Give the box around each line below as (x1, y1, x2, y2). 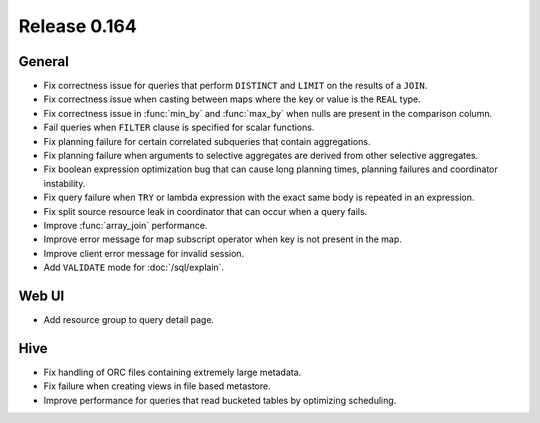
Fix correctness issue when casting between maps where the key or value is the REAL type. (43, 93, 422, 105)
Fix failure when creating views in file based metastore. (43, 380, 271, 392)
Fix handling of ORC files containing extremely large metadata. (43, 366, 302, 378)
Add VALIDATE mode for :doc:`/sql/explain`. (43, 261, 225, 274)
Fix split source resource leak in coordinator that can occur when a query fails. (43, 205, 368, 217)
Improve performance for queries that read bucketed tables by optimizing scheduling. (43, 394, 397, 406)
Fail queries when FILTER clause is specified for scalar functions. (43, 121, 315, 134)
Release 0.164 (18, 15, 137, 37)
